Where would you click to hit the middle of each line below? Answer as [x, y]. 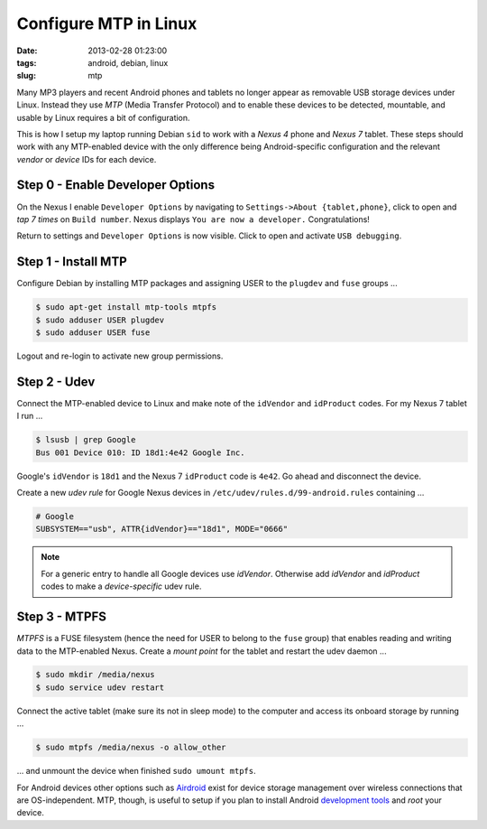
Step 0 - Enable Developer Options [116, 185]
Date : [27, 51]
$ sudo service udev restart [100, 687]
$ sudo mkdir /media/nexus [95, 675]
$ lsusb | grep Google [86, 440]
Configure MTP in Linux [107, 23]
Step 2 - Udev [56, 382]
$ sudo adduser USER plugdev [100, 320]
